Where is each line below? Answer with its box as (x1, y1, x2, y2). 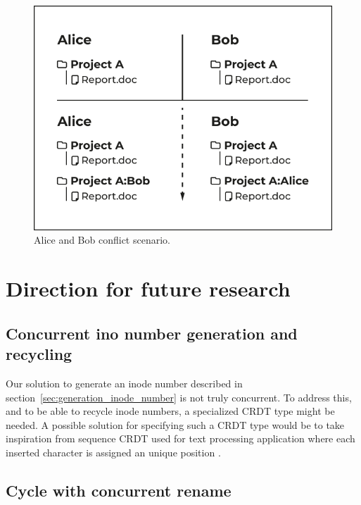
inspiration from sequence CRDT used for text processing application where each (6, 431, 355, 446)
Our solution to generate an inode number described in (6, 375, 243, 390)
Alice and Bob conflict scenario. (34, 232, 170, 247)
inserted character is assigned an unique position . (6, 444, 221, 459)
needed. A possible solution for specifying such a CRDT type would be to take (6, 417, 345, 432)
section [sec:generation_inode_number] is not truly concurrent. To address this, (6, 389, 352, 404)
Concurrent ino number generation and (6, 322, 298, 344)
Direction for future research (6, 274, 291, 303)
